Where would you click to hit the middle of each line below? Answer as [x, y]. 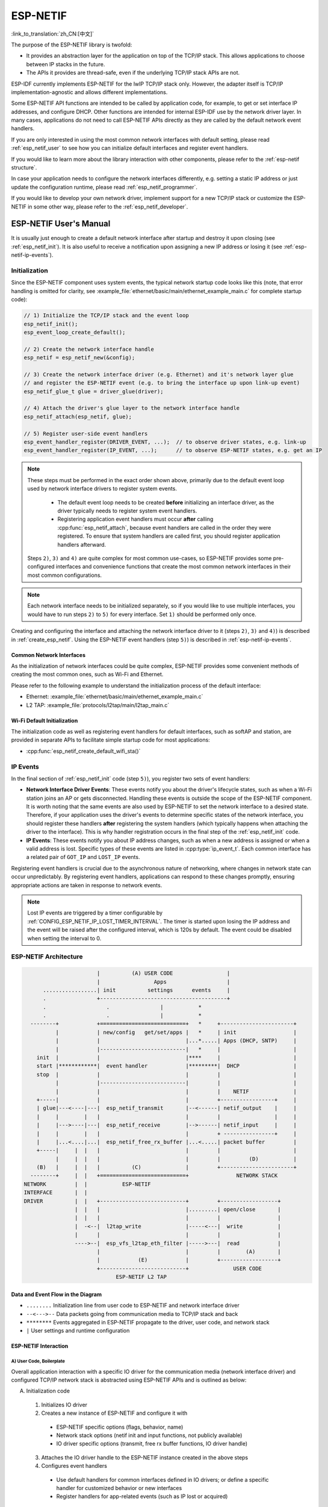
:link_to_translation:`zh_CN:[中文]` [53, 34]
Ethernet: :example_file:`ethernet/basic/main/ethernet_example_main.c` [115, 697]
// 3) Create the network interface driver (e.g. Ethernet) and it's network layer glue [159, 374]
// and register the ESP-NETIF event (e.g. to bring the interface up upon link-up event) [162, 383]
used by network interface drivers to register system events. [102, 489]
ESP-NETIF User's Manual [61, 224]
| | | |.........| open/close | [178, 1210]
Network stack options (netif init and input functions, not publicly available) [149, 1435]
